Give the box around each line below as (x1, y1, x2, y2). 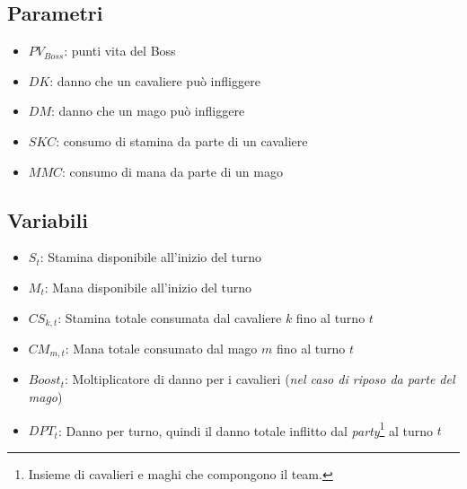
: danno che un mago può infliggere (50, 101, 245, 120)
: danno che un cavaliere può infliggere (49, 71, 260, 90)
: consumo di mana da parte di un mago (62, 162, 283, 180)
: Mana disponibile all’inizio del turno (44, 277, 252, 296)
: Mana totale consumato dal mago (65, 339, 258, 358)
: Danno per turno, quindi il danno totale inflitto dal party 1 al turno (57, 418, 434, 440)
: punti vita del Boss (64, 41, 176, 60)
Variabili (7, 205, 88, 233)
